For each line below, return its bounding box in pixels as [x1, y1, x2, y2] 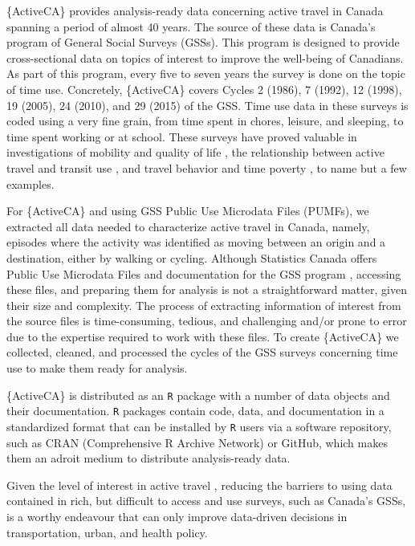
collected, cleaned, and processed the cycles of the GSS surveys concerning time [6, 344, 398, 361]
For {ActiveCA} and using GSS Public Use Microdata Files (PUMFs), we [6, 202, 369, 219]
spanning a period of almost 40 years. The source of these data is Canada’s [6, 18, 376, 35]
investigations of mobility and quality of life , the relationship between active [6, 144, 384, 161]
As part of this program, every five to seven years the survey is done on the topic [6, 65, 405, 82]
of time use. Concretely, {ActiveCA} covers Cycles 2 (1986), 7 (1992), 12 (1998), [6, 80, 402, 97]
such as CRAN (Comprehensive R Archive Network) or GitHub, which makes [6, 434, 388, 450]
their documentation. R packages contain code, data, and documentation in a [6, 402, 384, 419]
